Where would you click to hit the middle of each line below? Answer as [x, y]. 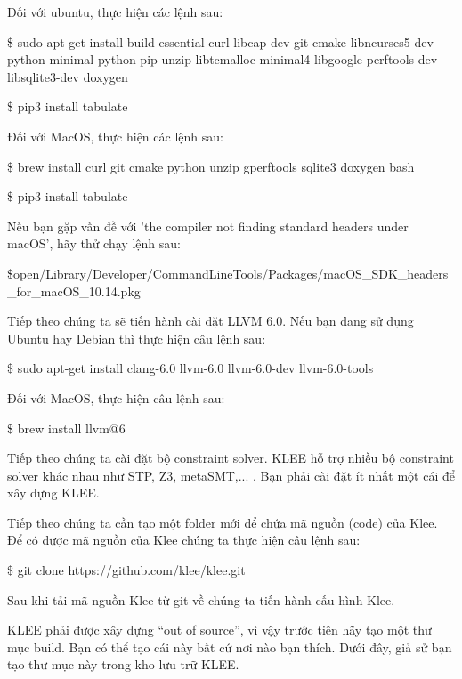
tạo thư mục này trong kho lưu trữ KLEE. [123, 664]
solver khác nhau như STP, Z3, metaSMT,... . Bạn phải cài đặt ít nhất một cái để [231, 475]
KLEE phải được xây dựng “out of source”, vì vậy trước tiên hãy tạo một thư [219, 630]
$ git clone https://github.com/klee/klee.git [126, 570]
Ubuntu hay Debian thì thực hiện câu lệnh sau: [137, 338]
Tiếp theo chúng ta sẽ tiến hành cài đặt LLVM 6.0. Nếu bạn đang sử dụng [211, 321]
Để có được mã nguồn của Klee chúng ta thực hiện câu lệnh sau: [184, 540]
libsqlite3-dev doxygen [68, 76]
